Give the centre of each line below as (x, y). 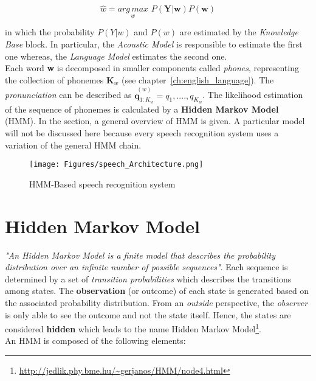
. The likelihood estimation (253, 95)
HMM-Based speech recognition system (102, 184)
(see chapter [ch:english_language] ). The (197, 79)
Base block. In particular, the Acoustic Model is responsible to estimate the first (154, 44)
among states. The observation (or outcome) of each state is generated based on (157, 291)
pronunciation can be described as (68, 95)
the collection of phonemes (54, 79)
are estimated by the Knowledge (239, 32)
